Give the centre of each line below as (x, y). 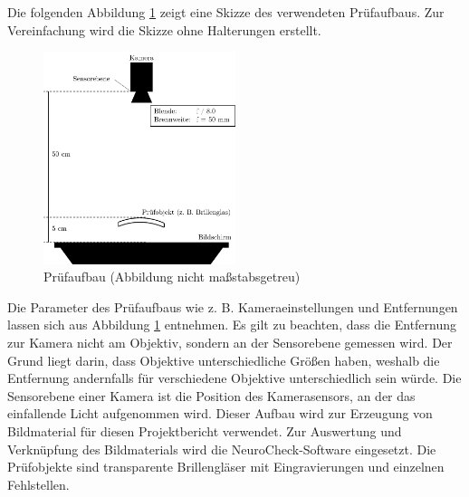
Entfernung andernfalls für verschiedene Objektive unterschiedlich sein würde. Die (234, 378)
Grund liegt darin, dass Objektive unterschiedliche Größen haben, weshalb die (224, 360)
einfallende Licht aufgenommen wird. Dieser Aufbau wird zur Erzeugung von (220, 413)
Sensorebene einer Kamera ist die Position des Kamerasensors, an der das (211, 395)
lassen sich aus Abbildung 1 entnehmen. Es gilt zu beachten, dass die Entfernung (232, 325)
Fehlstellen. (38, 484)
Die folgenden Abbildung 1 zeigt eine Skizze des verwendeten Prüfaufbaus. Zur (226, 12)
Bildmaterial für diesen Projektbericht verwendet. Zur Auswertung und (205, 431)
